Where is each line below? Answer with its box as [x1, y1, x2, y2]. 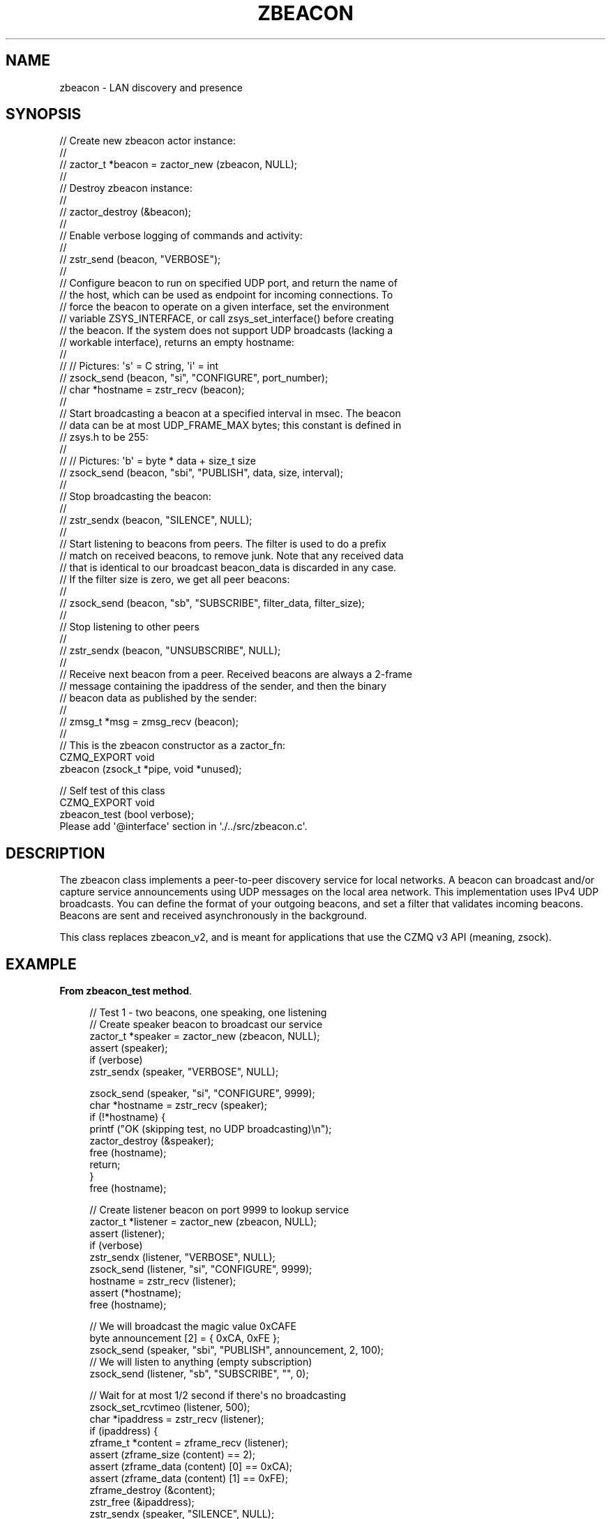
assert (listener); [89, 1227, 165, 1240]
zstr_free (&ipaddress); [89, 1496, 195, 1509]
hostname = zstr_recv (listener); [89, 1275, 236, 1287]
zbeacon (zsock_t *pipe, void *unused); [59, 763, 242, 776]
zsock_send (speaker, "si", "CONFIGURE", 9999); [89, 1087, 315, 1100]
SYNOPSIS [6, 105, 82, 123]
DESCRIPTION [6, 844, 105, 862]
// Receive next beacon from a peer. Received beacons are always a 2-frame [59, 668, 412, 681]
